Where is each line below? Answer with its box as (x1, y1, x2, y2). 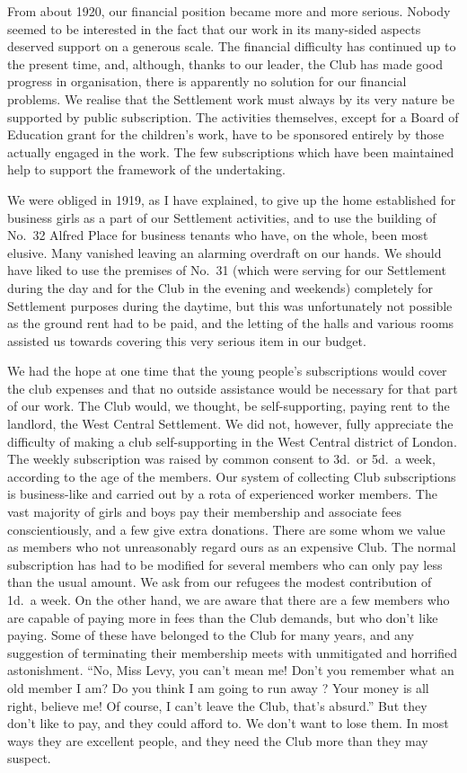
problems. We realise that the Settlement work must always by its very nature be (7, 89, 454, 108)
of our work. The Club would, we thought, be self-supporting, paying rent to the (7, 396, 450, 415)
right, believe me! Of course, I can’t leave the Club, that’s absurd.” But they (7, 696, 427, 715)
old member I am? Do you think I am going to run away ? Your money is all (7, 678, 429, 697)
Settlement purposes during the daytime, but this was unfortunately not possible (7, 296, 453, 315)
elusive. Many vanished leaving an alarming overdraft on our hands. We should (7, 243, 442, 262)
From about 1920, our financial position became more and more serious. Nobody (7, 2, 451, 20)
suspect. (7, 749, 51, 768)
